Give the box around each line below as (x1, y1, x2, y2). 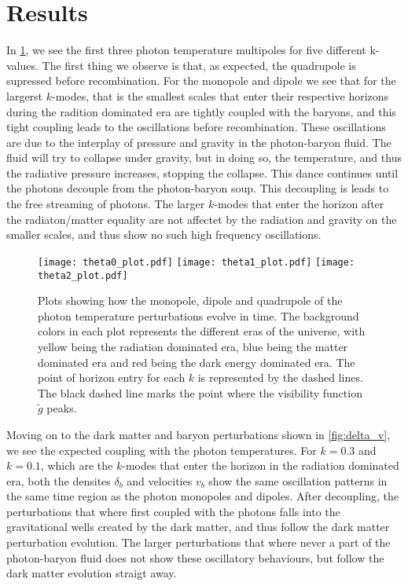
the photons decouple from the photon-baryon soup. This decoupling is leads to (6, 180, 389, 196)
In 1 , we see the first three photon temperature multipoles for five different (6, 42, 366, 58)
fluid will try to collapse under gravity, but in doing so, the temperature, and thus (6, 149, 402, 166)
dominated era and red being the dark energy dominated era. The (38, 353, 355, 370)
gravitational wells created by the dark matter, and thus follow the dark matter (6, 518, 390, 535)
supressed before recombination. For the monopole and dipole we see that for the (6, 72, 396, 89)
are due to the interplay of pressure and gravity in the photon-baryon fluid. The (6, 134, 391, 150)
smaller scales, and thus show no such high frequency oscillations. (6, 226, 322, 243)
